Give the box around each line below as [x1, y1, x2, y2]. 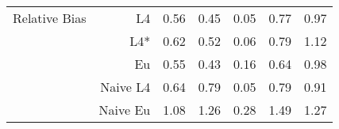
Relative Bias [13, 9, 87, 27]
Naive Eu [98, 101, 151, 119]
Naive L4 [100, 78, 151, 96]
